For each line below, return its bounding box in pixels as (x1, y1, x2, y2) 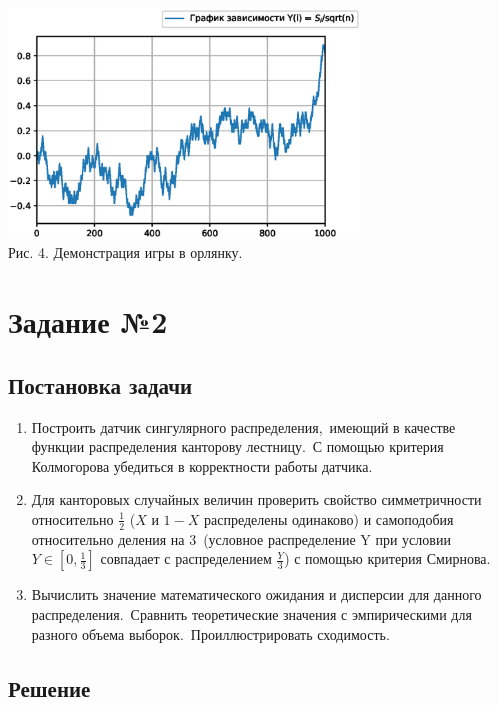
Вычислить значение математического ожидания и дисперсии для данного (31, 584, 482, 605)
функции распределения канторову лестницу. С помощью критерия (31, 436, 444, 457)
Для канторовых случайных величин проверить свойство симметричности (31, 489, 482, 510)
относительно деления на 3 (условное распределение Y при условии (31, 528, 451, 549)
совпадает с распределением (100, 548, 272, 569)
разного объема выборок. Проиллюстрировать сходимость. (31, 623, 390, 644)
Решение (8, 672, 91, 703)
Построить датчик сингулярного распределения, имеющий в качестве (31, 416, 456, 437)
